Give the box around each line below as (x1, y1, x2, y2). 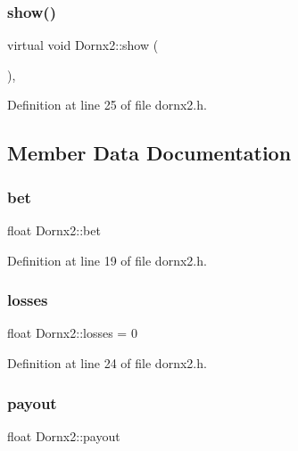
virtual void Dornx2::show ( (7, 36, 159, 54)
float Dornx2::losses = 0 (7, 324, 137, 342)
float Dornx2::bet (7, 221, 101, 239)
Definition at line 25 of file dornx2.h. (7, 95, 207, 114)
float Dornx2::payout (7, 426, 120, 445)
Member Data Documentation (7, 139, 292, 167)
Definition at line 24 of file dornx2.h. (7, 354, 207, 372)
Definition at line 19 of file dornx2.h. (7, 250, 207, 269)
